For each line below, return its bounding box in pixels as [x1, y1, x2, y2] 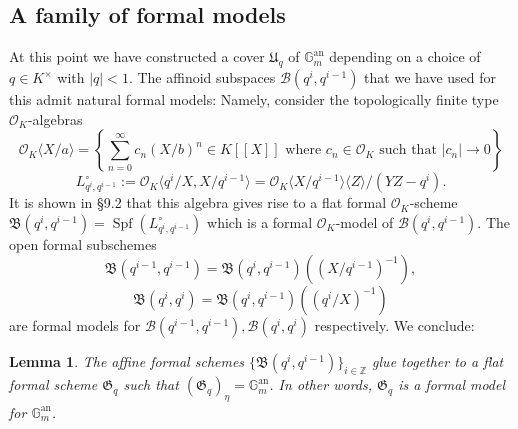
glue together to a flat [372, 351, 504, 372]
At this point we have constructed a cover [9, 46, 265, 67]
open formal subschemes [9, 233, 157, 254]
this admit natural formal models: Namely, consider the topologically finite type [9, 89, 499, 109]
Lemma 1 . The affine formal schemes [9, 351, 245, 372]
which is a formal [207, 211, 313, 232]
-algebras [27, 108, 83, 129]
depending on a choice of [329, 46, 481, 67]
